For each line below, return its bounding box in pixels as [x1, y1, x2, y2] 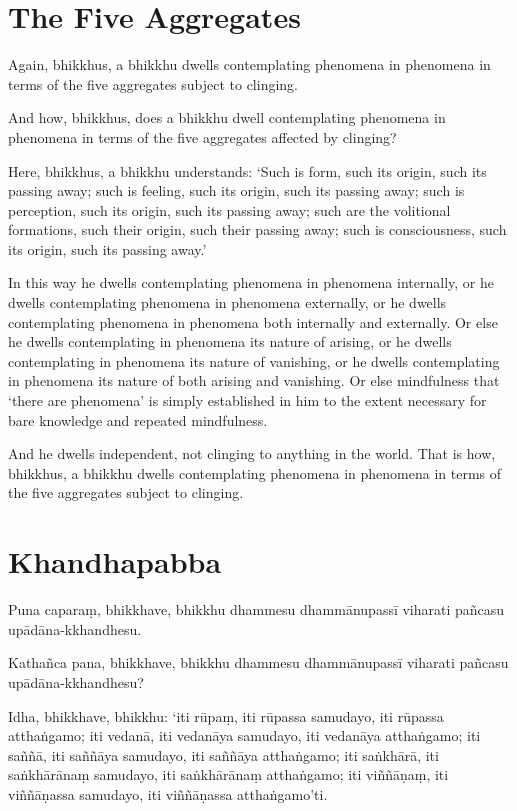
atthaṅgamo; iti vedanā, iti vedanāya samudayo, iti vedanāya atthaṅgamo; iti [8, 725, 481, 746]
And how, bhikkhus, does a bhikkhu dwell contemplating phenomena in [8, 107, 446, 128]
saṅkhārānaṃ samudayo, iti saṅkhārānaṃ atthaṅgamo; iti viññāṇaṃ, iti [8, 764, 449, 785]
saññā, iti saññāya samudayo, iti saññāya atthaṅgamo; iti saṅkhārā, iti [8, 744, 439, 765]
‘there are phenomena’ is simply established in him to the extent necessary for [8, 390, 487, 411]
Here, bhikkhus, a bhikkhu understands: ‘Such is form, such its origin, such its [8, 160, 487, 181]
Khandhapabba [8, 541, 222, 582]
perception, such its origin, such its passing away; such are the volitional [8, 199, 451, 220]
